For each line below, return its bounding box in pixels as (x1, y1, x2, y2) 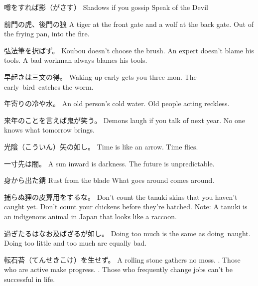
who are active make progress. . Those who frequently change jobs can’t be (4, 264, 233, 275)
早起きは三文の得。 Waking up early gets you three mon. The (4, 71, 197, 82)
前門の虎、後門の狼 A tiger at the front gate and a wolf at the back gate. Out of (4, 18, 254, 29)
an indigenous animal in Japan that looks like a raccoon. (4, 211, 177, 221)
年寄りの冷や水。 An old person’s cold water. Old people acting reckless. (4, 98, 230, 109)
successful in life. (4, 274, 55, 284)
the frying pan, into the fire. (4, 28, 90, 39)
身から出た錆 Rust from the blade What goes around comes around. (4, 175, 215, 185)
